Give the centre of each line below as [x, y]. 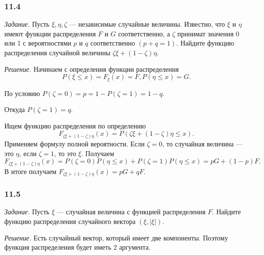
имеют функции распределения [50, 33]
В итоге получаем [31, 171]
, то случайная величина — [203, 143]
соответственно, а [144, 33]
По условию [22, 93]
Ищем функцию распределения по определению [75, 125]
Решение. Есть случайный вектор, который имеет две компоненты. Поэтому [116, 237]
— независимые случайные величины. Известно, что [147, 24]
